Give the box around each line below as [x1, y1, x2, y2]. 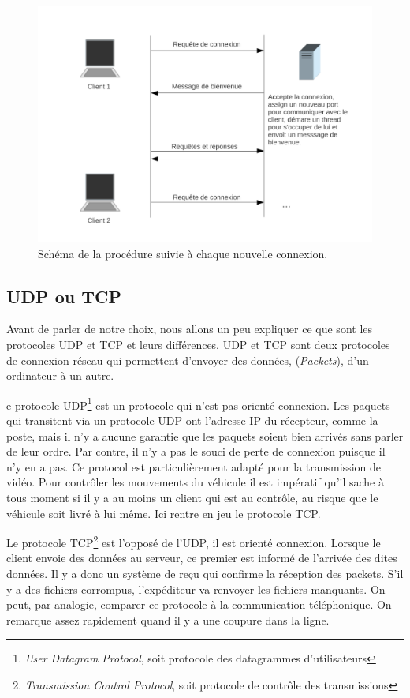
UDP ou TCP [6, 283, 121, 308]
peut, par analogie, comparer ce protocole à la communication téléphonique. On [6, 596, 392, 613]
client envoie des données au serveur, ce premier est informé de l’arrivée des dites [6, 550, 397, 566]
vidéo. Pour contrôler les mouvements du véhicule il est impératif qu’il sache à [6, 474, 384, 490]
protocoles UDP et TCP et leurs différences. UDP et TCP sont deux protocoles [6, 336, 390, 352]
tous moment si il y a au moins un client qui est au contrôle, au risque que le [6, 489, 378, 505]
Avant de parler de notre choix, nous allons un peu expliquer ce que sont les [6, 321, 373, 337]
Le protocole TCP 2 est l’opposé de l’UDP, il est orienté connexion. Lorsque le [6, 532, 381, 550]
